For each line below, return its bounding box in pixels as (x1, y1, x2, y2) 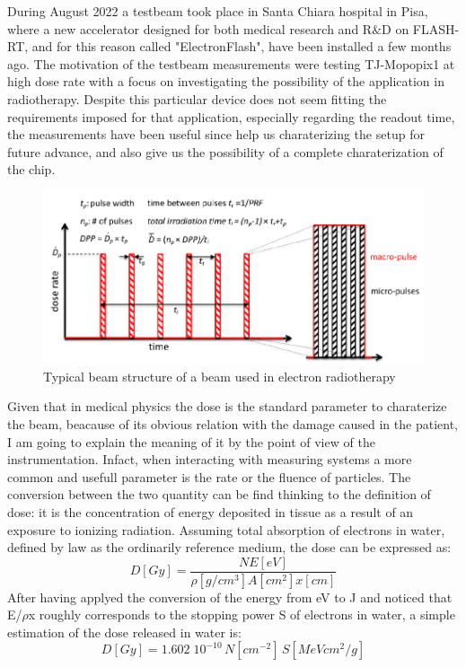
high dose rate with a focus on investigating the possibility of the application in (7, 72, 444, 91)
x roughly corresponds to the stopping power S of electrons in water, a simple (28, 605, 455, 624)
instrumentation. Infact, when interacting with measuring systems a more (7, 450, 412, 469)
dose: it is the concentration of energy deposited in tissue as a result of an (7, 502, 414, 521)
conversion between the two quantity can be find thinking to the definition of (7, 485, 431, 504)
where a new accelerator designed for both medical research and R (7, 19, 373, 38)
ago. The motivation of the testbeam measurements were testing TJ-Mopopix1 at (7, 54, 455, 73)
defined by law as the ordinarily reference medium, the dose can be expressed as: (7, 538, 452, 557)
